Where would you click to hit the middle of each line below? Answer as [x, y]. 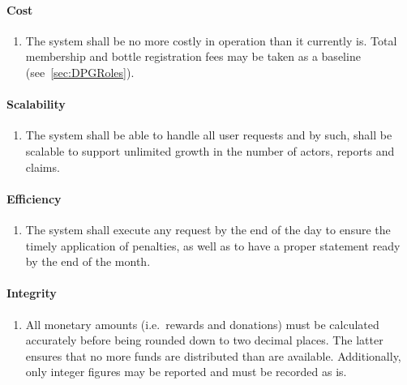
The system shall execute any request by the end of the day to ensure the [208, 229]
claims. [43, 167]
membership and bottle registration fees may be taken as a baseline [193, 56]
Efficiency [34, 198]
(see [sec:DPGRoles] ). [80, 72]
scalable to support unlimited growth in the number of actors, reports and [210, 150]
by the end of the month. [88, 261]
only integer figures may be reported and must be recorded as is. [186, 372]
